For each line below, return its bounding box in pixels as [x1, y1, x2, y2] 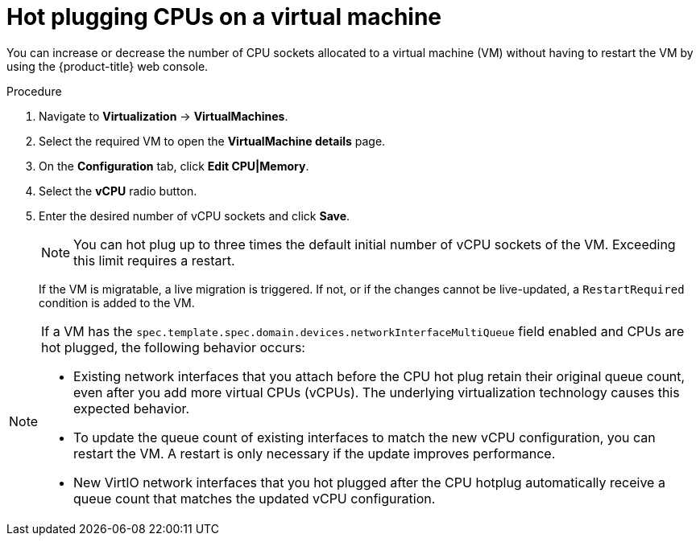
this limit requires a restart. [73, 252, 235, 269]
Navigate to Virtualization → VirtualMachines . [39, 109, 288, 123]
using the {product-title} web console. [6, 59, 209, 73]
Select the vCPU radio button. [39, 183, 197, 198]
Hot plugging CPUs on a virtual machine [6, 3, 442, 31]
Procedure [6, 84, 62, 98]
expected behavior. [73, 400, 190, 417]
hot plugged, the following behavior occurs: [41, 339, 305, 355]
